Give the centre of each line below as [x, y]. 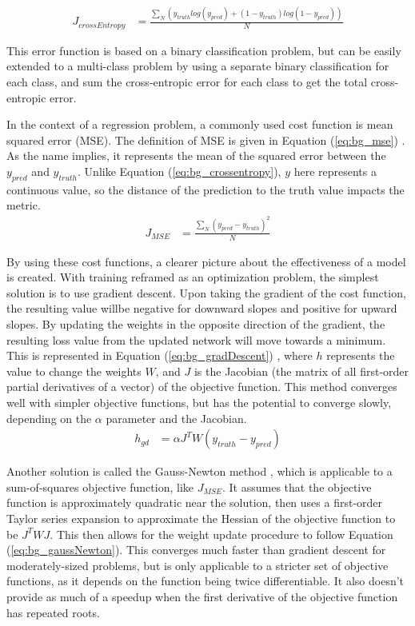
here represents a [335, 171]
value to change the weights [74, 371]
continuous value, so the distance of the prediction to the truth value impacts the [206, 189]
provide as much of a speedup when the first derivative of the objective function [202, 596]
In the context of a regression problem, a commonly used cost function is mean [200, 124]
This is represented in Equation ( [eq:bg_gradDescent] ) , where [160, 355]
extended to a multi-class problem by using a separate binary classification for [198, 66]
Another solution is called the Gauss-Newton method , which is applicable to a [200, 471]
